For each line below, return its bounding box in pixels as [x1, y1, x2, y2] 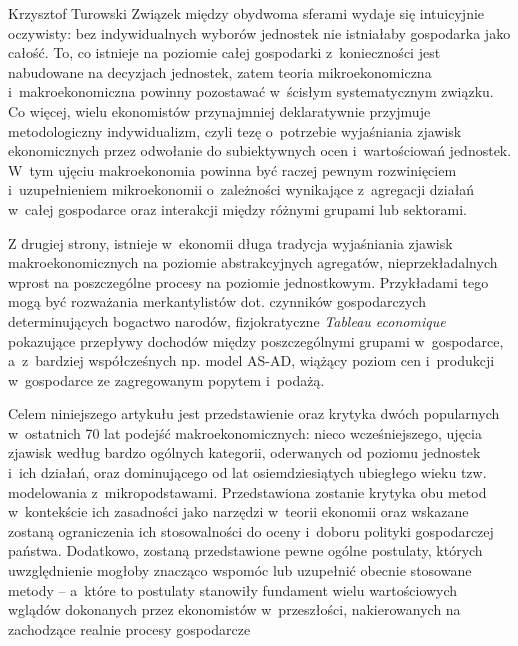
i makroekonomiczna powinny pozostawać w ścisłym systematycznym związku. [8, 81, 494, 102]
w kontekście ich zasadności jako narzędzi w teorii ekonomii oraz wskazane [8, 501, 469, 522]
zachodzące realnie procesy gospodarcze [8, 618, 251, 639]
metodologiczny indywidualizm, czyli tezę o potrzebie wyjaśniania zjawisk [8, 120, 462, 141]
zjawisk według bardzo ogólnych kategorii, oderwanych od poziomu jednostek [8, 442, 481, 463]
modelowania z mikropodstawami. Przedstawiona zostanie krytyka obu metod [8, 481, 487, 502]
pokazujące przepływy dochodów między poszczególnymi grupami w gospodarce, [8, 330, 504, 351]
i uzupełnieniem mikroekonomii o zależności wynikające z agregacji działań [8, 179, 475, 200]
